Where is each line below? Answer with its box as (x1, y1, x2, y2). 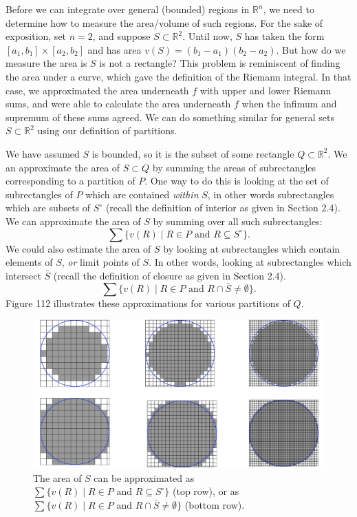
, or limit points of (61, 255, 140, 269)
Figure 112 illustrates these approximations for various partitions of (6, 295, 290, 310)
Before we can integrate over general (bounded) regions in (6, 2, 250, 16)
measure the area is (6, 56, 87, 70)
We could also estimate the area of (6, 241, 151, 255)
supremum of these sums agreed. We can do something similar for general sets (6, 109, 334, 124)
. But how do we (276, 42, 346, 56)
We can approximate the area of (6, 213, 141, 228)
